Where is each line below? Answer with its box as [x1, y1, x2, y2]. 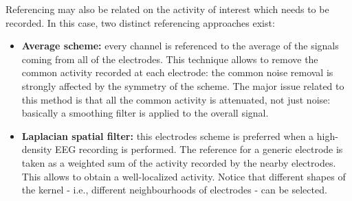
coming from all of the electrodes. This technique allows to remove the [21, 51, 318, 66]
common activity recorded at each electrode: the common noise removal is [21, 65, 333, 80]
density [21, 142, 52, 156]
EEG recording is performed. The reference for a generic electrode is [55, 142, 343, 156]
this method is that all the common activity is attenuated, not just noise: [21, 92, 331, 106]
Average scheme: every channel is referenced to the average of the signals [21, 38, 339, 53]
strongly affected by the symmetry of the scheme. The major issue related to [21, 78, 344, 93]
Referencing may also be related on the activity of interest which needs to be [5, 2, 329, 16]
